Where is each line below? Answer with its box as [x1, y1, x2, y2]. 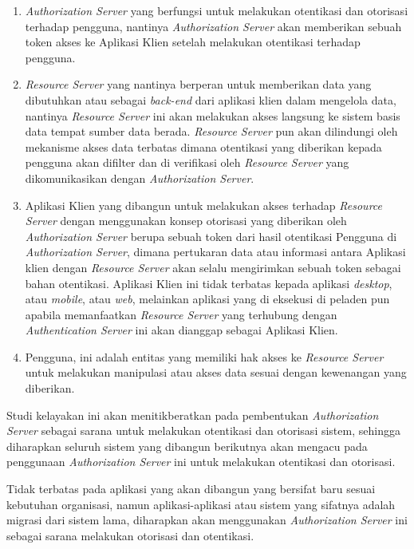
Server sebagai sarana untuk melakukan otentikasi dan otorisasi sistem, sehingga [6, 422, 400, 439]
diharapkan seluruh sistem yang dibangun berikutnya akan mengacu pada [6, 437, 368, 454]
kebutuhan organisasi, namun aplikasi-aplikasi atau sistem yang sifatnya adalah [6, 496, 396, 512]
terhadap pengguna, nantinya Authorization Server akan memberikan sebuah [25, 18, 402, 34]
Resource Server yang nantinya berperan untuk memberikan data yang [25, 76, 372, 93]
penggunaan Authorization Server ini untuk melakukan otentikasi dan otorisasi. [6, 453, 396, 470]
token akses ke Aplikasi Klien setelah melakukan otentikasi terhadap [25, 34, 361, 50]
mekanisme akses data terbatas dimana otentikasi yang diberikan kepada [25, 138, 382, 155]
